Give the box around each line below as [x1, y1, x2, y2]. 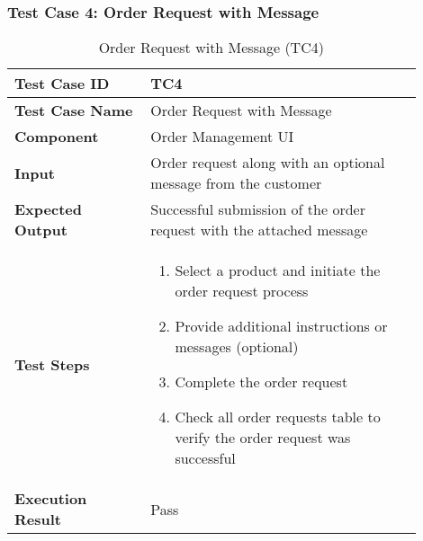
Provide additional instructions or [175, 315, 388, 337]
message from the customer [150, 173, 322, 194]
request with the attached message [150, 219, 368, 241]
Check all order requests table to [175, 406, 381, 428]
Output [14, 219, 67, 241]
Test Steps [14, 353, 90, 375]
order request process [175, 280, 309, 302]
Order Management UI [150, 126, 294, 147]
